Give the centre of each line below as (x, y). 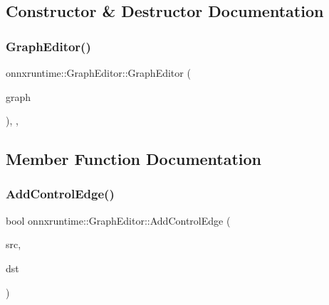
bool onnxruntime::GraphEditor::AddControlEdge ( (118, 220)
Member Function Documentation (134, 159)
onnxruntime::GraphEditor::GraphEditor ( (98, 73)
